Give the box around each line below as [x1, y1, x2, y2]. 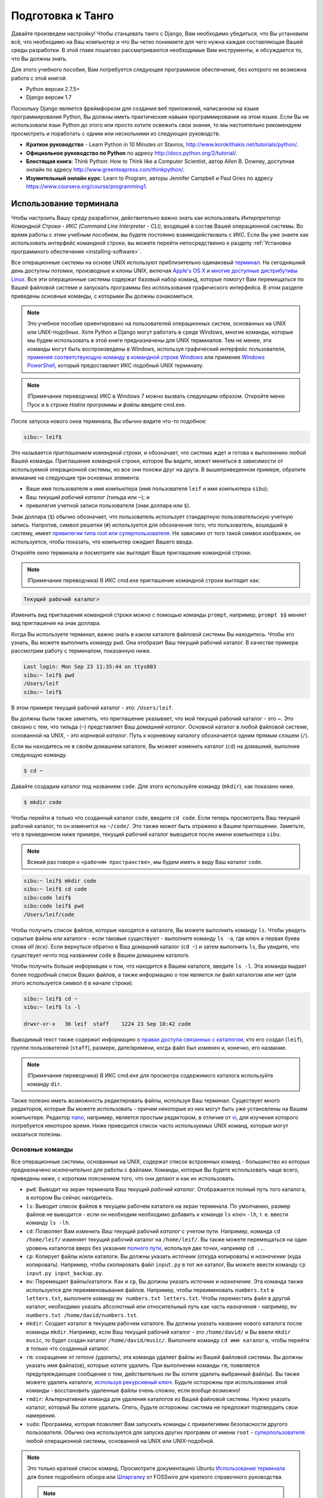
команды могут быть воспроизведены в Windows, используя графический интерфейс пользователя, [27, 345, 286, 352]
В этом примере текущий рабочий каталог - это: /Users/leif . [11, 704, 173, 711]
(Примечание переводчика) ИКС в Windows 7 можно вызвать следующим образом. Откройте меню [27, 392, 285, 400]
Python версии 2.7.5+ [26, 85, 80, 92]
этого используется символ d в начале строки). [11, 979, 134, 986]
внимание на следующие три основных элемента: [11, 474, 141, 482]
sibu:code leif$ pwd [23, 902, 84, 910]
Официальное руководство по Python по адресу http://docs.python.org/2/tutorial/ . [26, 149, 237, 156]
